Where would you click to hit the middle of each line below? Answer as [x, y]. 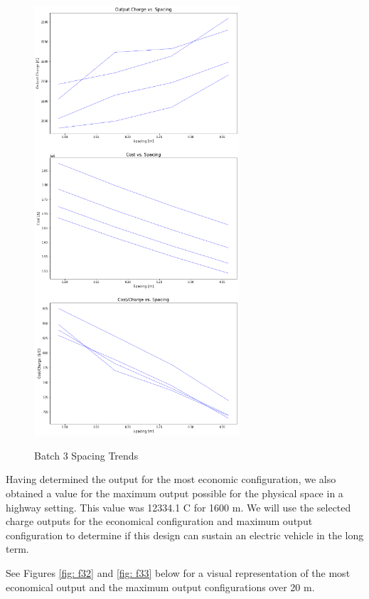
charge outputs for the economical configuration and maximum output [159, 521]
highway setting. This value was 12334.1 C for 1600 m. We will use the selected [178, 507]
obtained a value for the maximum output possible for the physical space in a [175, 493]
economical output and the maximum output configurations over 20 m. [160, 587]
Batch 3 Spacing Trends [86, 455]
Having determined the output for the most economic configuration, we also [171, 479]
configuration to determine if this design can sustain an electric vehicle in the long [185, 535]
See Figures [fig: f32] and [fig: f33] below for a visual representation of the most [178, 573]
